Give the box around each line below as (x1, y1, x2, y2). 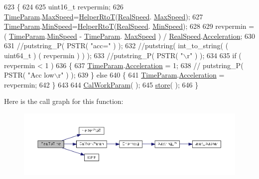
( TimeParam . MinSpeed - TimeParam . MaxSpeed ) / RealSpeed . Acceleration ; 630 (4, 30, 256, 41)
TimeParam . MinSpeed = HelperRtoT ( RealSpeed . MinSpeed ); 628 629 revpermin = (4, 21, 255, 31)
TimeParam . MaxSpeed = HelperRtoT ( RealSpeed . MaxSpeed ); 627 (4, 11, 203, 21)
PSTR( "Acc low (4, 70, 54, 80)
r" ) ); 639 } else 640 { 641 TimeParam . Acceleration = (58, 70, 225, 80)
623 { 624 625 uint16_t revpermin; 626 (4, 1, 124, 11)
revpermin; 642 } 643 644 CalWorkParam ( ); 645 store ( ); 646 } (4, 79, 199, 89)
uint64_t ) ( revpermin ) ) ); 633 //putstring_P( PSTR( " (4, 50, 183, 60)
